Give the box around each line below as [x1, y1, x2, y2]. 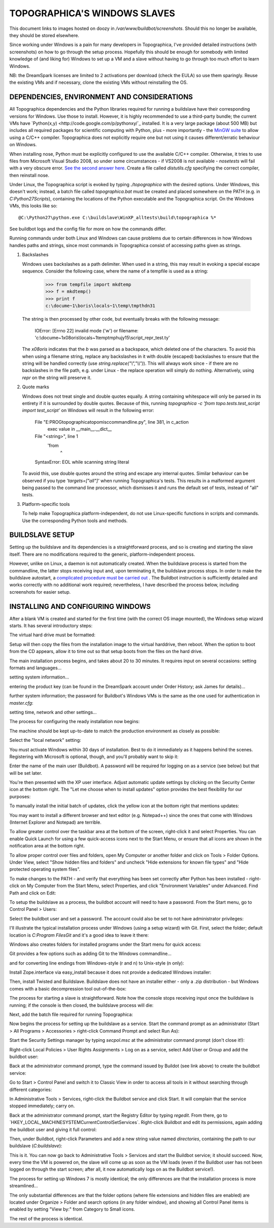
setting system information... [9, 674, 70, 680]
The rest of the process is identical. [9, 1215, 84, 1221]
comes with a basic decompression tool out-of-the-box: [9, 985, 127, 992]
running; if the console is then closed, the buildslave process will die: [9, 1002, 154, 1008]
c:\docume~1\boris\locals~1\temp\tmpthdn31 [45, 303, 156, 309]
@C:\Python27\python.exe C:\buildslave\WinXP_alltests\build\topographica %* [18, 215, 217, 220]
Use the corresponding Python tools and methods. [22, 518, 128, 524]
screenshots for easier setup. [9, 589, 71, 595]
